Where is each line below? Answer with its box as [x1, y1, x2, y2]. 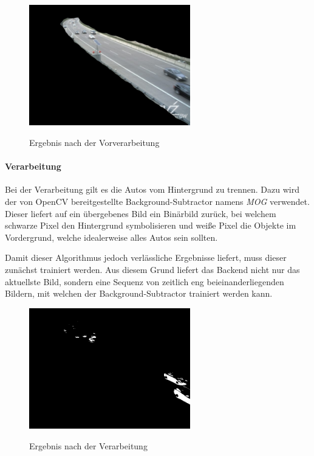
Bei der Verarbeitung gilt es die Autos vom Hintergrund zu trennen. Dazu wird [5, 183, 299, 196]
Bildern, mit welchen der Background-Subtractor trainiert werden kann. [5, 287, 273, 300]
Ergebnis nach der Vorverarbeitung [29, 136, 160, 149]
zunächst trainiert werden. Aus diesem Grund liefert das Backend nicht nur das [5, 263, 300, 275]
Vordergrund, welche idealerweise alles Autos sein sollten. [5, 230, 218, 243]
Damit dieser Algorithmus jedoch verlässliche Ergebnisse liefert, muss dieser [5, 251, 287, 264]
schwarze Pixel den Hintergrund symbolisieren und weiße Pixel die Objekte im [5, 219, 296, 232]
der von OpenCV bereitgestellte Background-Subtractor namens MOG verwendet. [5, 195, 310, 207]
